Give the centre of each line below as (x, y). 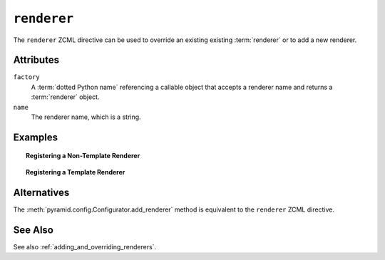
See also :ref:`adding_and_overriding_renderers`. (85, 246)
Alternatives (41, 192)
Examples (36, 137)
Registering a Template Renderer (76, 172)
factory (27, 77)
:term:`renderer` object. (65, 97)
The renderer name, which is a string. (86, 117)
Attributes (36, 60)
